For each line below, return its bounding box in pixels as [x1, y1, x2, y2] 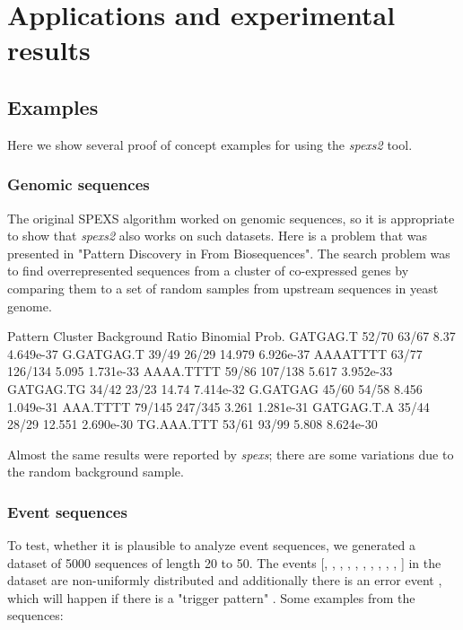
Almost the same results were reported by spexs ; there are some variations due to [7, 444, 454, 463]
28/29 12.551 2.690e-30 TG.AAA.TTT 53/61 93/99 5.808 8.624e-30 [7, 415, 378, 433]
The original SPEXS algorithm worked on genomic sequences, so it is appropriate [7, 208, 455, 227]
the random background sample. [7, 462, 184, 481]
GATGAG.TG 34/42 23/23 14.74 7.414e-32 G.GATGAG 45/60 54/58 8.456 [7, 379, 423, 398]
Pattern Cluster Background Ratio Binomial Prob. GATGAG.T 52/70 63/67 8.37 [7, 327, 456, 346]
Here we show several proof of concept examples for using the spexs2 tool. [7, 135, 413, 153]
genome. [7, 296, 52, 315]
